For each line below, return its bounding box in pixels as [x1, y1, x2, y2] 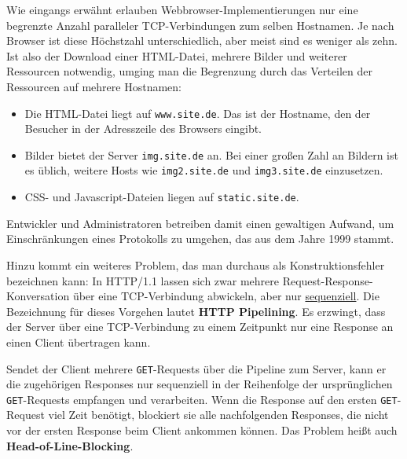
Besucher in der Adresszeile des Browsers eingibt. [24, 120, 262, 137]
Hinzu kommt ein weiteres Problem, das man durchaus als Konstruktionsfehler [6, 256, 385, 273]
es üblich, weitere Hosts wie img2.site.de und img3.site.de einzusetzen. [24, 162, 383, 178]
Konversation [6, 288, 70, 304]
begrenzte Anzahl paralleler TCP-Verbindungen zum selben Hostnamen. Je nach [6, 17, 394, 33]
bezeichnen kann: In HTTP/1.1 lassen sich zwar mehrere [6, 272, 280, 288]
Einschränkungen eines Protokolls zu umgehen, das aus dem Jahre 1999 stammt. [6, 230, 394, 247]
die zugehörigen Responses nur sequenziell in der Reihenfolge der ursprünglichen [6, 376, 393, 392]
